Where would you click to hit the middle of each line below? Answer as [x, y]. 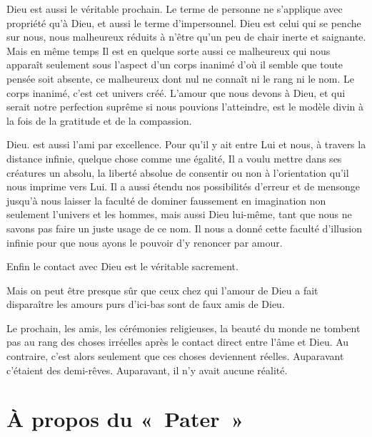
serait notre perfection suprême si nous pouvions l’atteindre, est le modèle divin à [185, 107]
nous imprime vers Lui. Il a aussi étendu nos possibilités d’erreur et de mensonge [183, 186]
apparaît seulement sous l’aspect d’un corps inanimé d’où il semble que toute [175, 65]
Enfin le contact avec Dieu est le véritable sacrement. [122, 266]
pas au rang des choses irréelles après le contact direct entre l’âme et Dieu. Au [178, 342]
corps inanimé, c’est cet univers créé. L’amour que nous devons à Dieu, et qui [176, 92]
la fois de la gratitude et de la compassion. [99, 120]
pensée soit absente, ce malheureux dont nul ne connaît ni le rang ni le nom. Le [180, 78]
